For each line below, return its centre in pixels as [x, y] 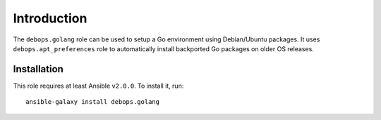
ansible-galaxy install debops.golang [93, 102]
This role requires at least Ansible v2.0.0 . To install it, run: [98, 86]
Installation [38, 69]
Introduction [50, 18]
